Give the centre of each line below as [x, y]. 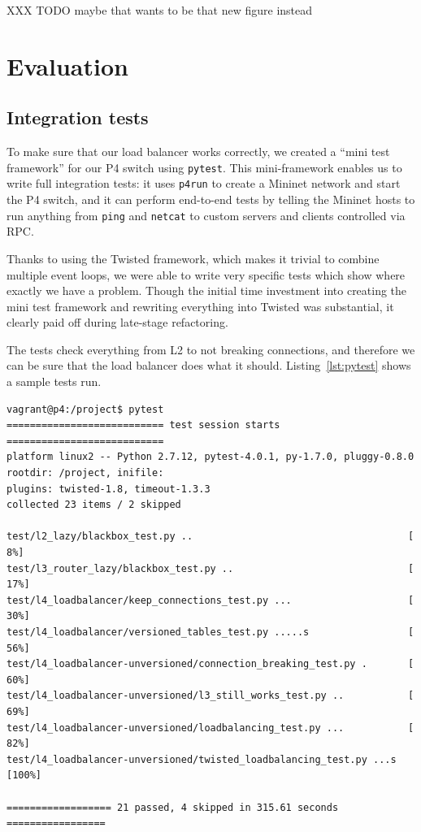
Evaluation [67, 65]
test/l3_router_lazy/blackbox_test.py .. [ [210, 568]
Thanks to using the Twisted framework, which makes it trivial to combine [193, 258]
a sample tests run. [54, 381]
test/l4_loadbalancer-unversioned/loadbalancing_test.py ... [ [210, 728]
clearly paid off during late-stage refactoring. [117, 322]
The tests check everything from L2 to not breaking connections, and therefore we [211, 349]
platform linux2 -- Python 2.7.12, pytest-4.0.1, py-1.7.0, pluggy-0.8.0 [210, 457]
